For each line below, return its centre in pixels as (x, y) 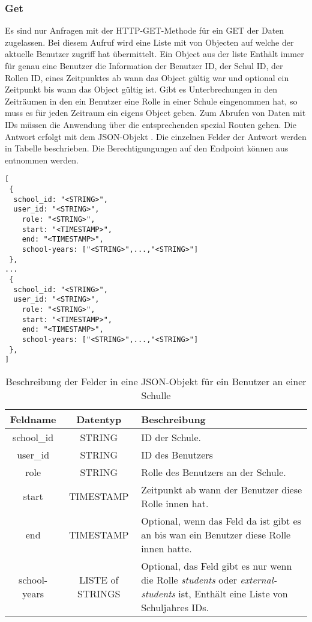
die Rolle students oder (189, 579)
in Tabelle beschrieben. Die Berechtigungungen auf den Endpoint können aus (147, 148)
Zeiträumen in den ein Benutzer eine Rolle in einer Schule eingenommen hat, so (151, 101)
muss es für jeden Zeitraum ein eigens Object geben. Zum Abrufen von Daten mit (155, 113)
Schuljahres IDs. (175, 607)
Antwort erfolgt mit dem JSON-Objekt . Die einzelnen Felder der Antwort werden (156, 136)
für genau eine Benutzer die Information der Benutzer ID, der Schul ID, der (144, 66)
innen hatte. (166, 548)
